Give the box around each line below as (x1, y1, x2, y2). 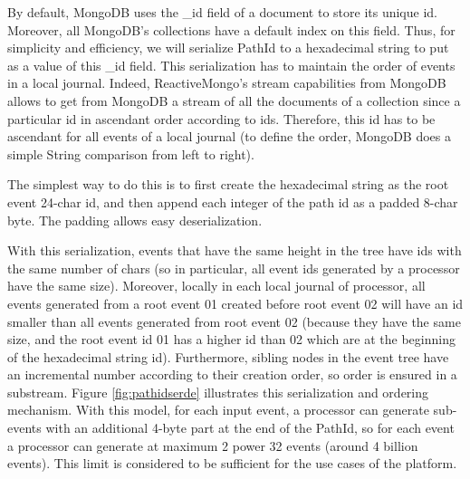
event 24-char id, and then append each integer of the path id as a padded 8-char (7, 192, 458, 211)
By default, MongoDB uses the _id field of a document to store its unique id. (7, 3, 437, 21)
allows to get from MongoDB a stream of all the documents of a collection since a (7, 91, 461, 110)
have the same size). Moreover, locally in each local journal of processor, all (7, 276, 426, 295)
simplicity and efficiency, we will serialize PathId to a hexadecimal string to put (7, 38, 449, 57)
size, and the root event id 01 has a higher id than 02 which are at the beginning (7, 330, 456, 349)
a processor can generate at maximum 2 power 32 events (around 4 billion (7, 436, 418, 455)
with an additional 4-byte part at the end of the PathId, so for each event (45, 418, 455, 437)
